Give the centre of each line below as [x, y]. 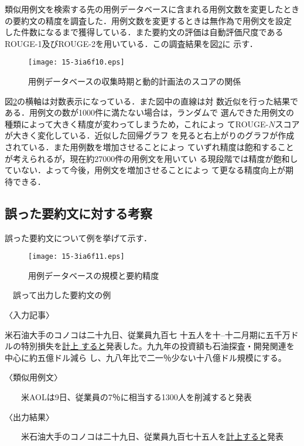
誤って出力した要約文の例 [62, 295]
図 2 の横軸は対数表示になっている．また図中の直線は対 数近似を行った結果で [151, 101]
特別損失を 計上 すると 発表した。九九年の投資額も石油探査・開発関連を [158, 346]
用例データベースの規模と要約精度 [94, 275]
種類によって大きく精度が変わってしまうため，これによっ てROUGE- [137, 124]
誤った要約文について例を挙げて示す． [78, 237]
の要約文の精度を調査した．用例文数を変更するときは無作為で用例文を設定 [148, 20]
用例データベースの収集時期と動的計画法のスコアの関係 [135, 81]
